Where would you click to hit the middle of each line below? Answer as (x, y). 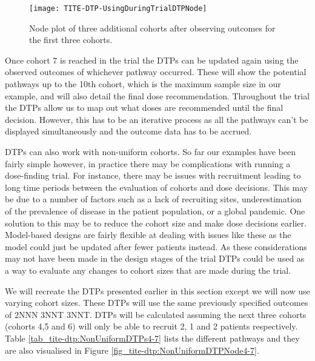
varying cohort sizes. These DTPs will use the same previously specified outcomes (157, 303)
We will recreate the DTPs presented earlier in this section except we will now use (157, 290)
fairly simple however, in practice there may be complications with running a (148, 163)
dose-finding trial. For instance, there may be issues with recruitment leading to (153, 175)
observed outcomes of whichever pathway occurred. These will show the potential (156, 72)
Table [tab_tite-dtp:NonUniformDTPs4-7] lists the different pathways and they (152, 338)
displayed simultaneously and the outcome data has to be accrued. (128, 131)
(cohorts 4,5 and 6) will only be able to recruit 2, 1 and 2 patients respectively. (151, 326)
